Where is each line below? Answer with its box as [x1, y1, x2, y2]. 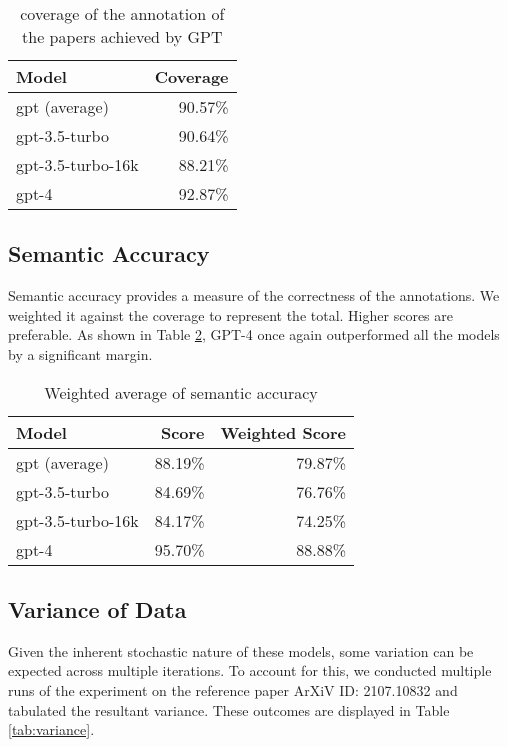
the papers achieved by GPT [22, 25, 223, 48]
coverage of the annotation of [20, 2, 225, 25]
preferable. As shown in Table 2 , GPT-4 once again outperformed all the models [8, 324, 500, 345]
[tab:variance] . [8, 719, 95, 740]
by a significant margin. [8, 343, 153, 364]
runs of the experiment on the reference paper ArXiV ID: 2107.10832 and [8, 679, 458, 700]
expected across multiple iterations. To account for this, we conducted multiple [8, 660, 492, 681]
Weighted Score [220, 420, 347, 444]
